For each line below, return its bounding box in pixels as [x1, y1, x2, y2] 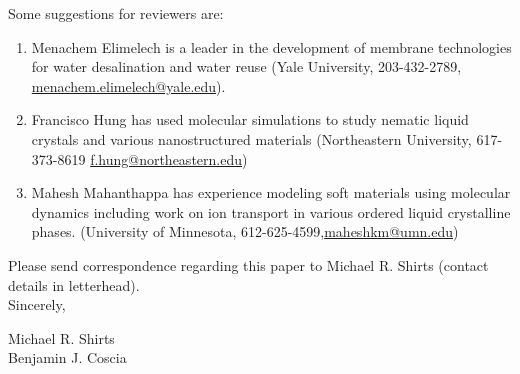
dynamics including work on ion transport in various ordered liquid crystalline [31, 201, 511, 222]
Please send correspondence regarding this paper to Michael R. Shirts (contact [8, 254, 489, 275]
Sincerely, [8, 294, 66, 315]
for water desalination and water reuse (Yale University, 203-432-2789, [31, 56, 462, 77]
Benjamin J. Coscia [8, 347, 127, 368]
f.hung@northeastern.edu [90, 148, 242, 169]
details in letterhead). [8, 274, 140, 295]
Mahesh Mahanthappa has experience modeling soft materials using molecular [31, 182, 511, 203]
